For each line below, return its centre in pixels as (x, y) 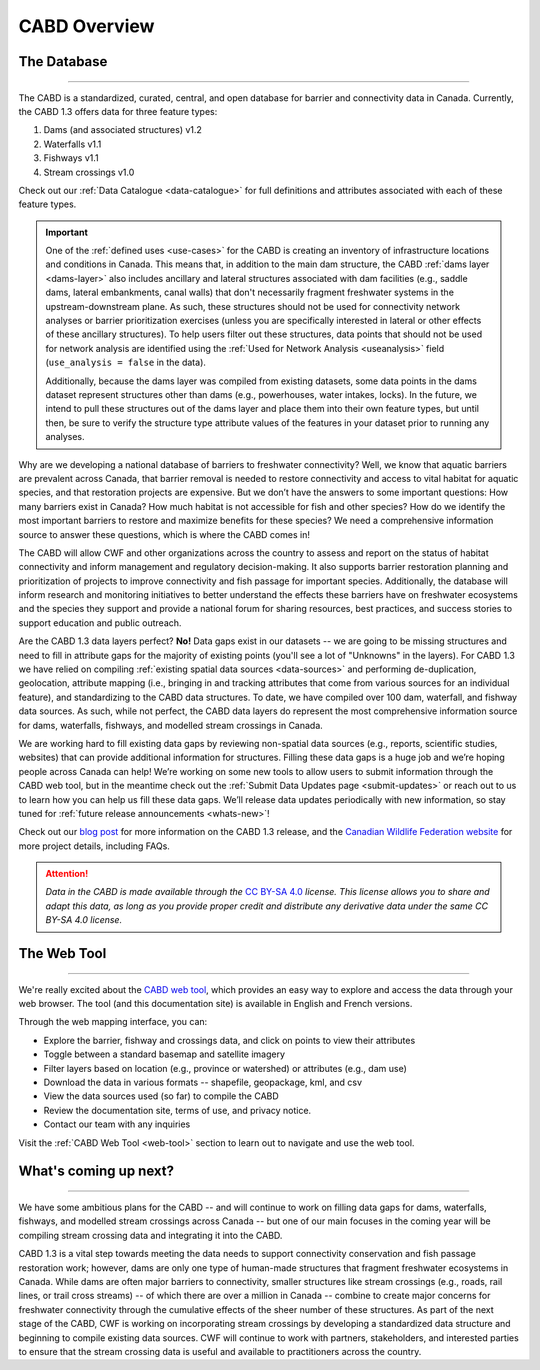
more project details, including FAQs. (94, 846)
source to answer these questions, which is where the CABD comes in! (164, 534)
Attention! (67, 874)
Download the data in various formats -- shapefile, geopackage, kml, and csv (203, 1082)
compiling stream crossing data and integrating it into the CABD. (150, 1235)
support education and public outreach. (100, 622)
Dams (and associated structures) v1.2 (122, 130)
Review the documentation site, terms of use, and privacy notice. (177, 1110)
